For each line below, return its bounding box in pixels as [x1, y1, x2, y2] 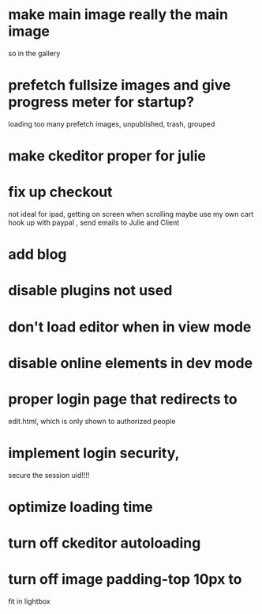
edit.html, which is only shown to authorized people [8, 416, 176, 426]
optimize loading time [8, 498, 153, 516]
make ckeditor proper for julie [8, 147, 207, 165]
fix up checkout [8, 184, 113, 201]
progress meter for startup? [8, 93, 195, 112]
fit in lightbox [8, 596, 51, 606]
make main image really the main [8, 6, 229, 24]
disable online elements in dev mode [8, 354, 253, 372]
